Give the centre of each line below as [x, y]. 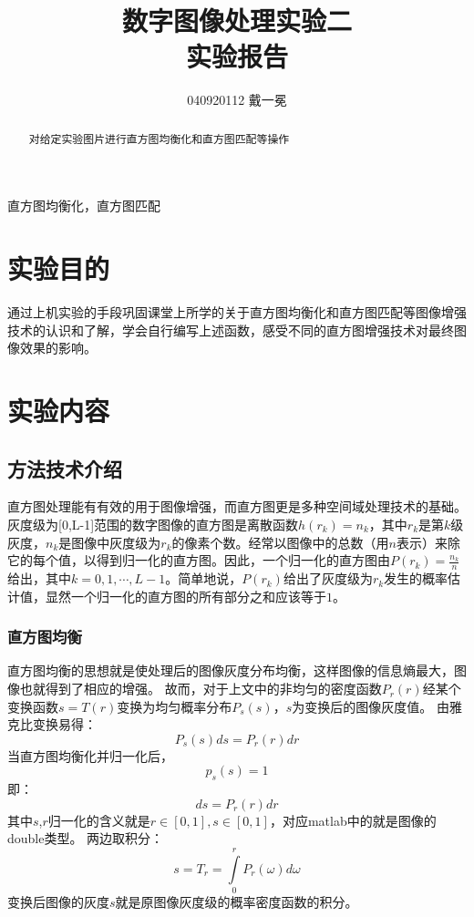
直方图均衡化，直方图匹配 [84, 206]
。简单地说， [204, 578]
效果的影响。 [58, 348]
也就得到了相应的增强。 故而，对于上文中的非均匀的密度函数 [201, 689]
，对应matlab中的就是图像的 [353, 820]
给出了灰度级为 [328, 578]
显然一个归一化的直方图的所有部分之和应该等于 [185, 596]
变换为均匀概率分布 [175, 706]
